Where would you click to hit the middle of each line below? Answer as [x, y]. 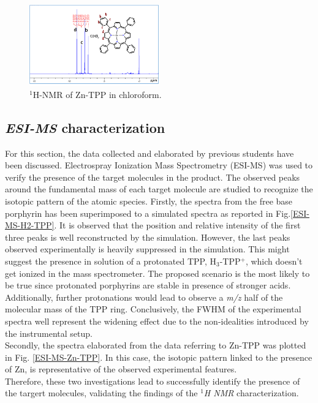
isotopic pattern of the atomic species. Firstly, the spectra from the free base [149, 201]
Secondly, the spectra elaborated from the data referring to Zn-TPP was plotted [156, 345]
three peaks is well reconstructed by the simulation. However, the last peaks [148, 237]
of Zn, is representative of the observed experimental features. [121, 369]
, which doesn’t [274, 261]
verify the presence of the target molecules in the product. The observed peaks [153, 177]
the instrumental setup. [49, 333]
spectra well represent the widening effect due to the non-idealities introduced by [157, 321]
